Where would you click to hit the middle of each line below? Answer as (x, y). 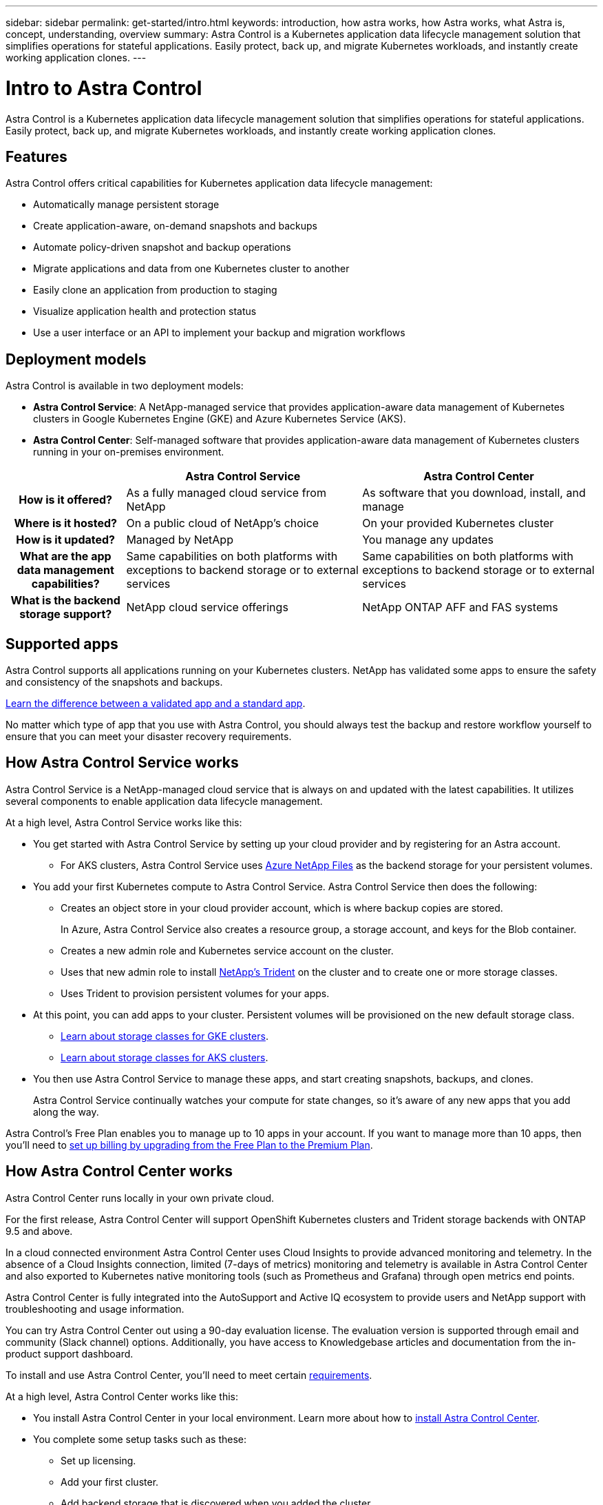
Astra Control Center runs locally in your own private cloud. (140, 1198)
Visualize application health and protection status (145, 311)
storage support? (66, 614)
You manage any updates (428, 540)
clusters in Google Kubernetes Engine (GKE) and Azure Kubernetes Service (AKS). (220, 419)
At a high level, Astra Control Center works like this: (122, 1396)
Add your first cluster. (110, 1482)
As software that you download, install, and (474, 493)
